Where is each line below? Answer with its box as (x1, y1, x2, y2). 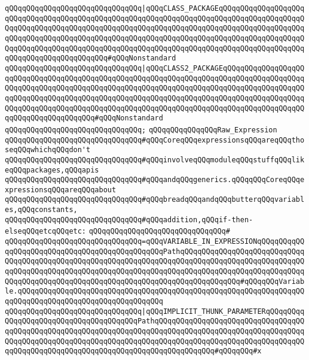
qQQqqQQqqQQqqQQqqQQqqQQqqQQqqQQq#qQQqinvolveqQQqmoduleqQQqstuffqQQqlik (5, 155, 305, 164)
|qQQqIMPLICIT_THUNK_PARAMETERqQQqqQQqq (142, 307, 305, 316)
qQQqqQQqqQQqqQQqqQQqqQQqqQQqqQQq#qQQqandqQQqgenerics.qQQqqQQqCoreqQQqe (5, 176, 305, 184)
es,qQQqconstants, (5, 205, 78, 214)
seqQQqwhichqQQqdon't (5, 146, 91, 155)
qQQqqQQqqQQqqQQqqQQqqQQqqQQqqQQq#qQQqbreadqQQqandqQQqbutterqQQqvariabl (5, 195, 305, 204)
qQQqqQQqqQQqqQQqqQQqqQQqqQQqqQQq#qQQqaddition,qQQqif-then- (5, 215, 253, 224)
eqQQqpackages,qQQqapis (5, 165, 99, 174)
